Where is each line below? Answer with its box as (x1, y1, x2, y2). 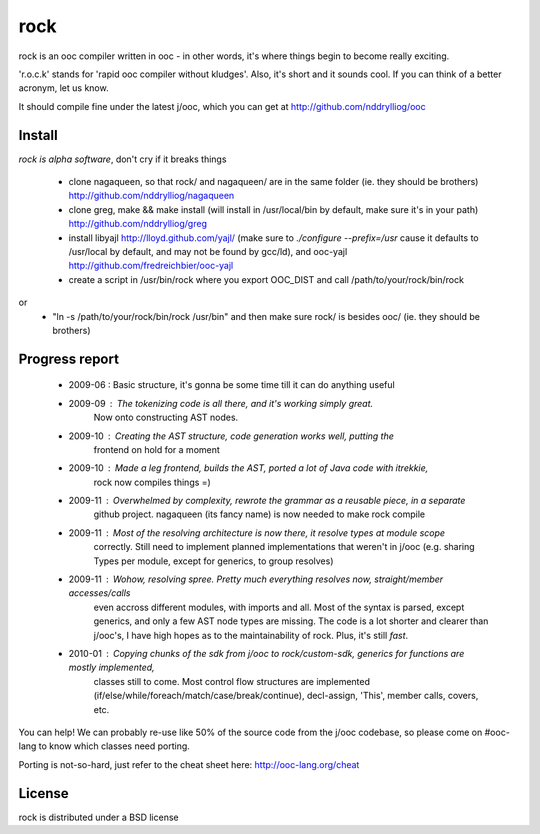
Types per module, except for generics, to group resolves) (93, 555, 334, 567)
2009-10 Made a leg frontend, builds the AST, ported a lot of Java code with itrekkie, (68, 462, 429, 474)
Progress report (18, 350, 120, 367)
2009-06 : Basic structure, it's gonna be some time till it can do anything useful (68, 379, 395, 391)
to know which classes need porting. (38, 740, 190, 752)
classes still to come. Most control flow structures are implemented (93, 675, 370, 687)
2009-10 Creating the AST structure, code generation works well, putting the (68, 430, 395, 442)
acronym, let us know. (18, 82, 109, 94)
